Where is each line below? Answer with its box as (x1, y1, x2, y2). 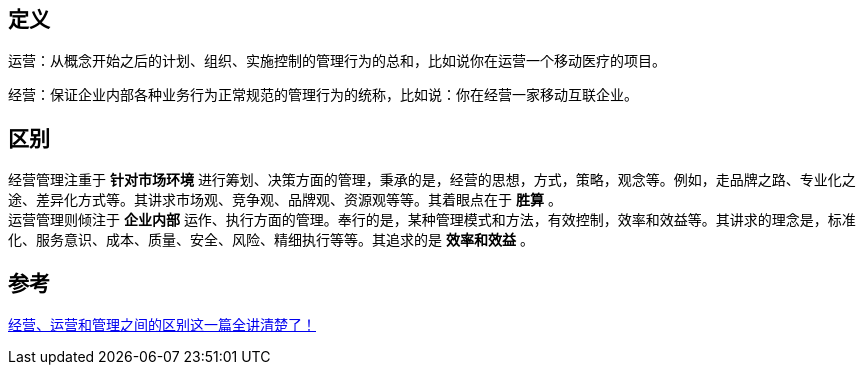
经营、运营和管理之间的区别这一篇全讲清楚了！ (8, 316, 316, 334)
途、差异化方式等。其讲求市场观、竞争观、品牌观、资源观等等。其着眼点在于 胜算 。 (8, 191, 562, 209)
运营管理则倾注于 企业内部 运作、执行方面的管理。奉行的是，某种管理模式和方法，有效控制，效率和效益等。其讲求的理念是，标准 (8, 211, 856, 229)
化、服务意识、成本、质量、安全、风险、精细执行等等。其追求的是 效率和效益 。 (8, 231, 534, 249)
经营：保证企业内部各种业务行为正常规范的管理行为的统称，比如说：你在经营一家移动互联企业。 (8, 86, 638, 104)
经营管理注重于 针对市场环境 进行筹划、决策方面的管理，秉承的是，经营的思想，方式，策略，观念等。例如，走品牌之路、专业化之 (8, 171, 856, 189)
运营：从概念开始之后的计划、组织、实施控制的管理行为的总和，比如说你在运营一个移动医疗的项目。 (8, 52, 666, 70)
